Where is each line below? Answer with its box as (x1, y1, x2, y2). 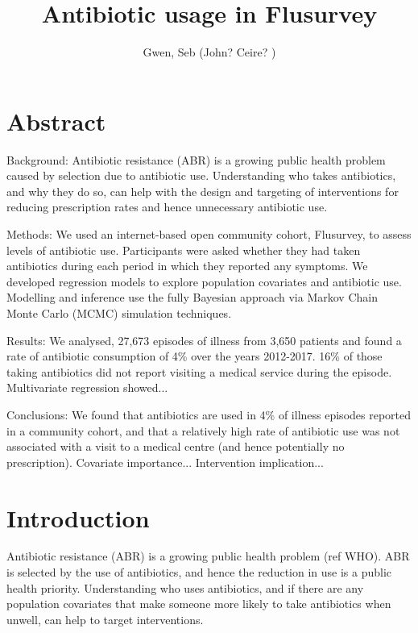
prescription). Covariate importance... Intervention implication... (6, 453, 324, 470)
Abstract (6, 104, 106, 137)
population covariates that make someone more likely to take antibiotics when (6, 595, 391, 612)
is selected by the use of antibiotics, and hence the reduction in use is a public (6, 564, 392, 581)
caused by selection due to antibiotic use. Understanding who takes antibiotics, (6, 167, 396, 184)
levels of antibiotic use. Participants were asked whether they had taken (6, 241, 361, 258)
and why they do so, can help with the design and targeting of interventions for (6, 182, 399, 199)
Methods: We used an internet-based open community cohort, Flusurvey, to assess (6, 226, 412, 243)
